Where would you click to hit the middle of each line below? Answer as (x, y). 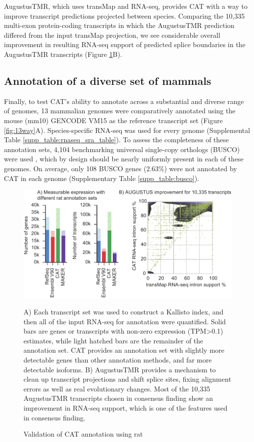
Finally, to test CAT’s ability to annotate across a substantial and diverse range (124, 101)
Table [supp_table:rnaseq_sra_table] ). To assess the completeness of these (116, 140)
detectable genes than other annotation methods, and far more (118, 360)
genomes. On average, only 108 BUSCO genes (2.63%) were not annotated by (121, 168)
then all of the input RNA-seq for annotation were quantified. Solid (125, 321)
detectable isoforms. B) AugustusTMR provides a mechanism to (120, 369)
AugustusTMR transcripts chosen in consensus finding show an (118, 398)
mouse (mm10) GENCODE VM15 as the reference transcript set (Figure (114, 120)
